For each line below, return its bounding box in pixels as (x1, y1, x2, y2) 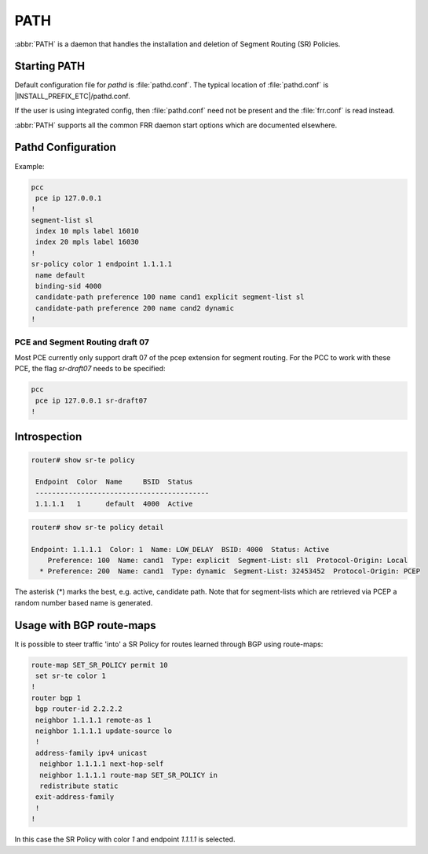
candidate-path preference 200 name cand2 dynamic (35, 304, 235, 312)
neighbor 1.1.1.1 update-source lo (35, 727, 173, 735)
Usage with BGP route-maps (14, 618, 156, 632)
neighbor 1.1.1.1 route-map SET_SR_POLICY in (39, 771, 218, 779)
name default (35, 271, 86, 279)
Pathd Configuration (14, 141, 117, 154)
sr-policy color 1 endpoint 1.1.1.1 (31, 260, 173, 269)
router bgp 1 (31, 693, 82, 702)
